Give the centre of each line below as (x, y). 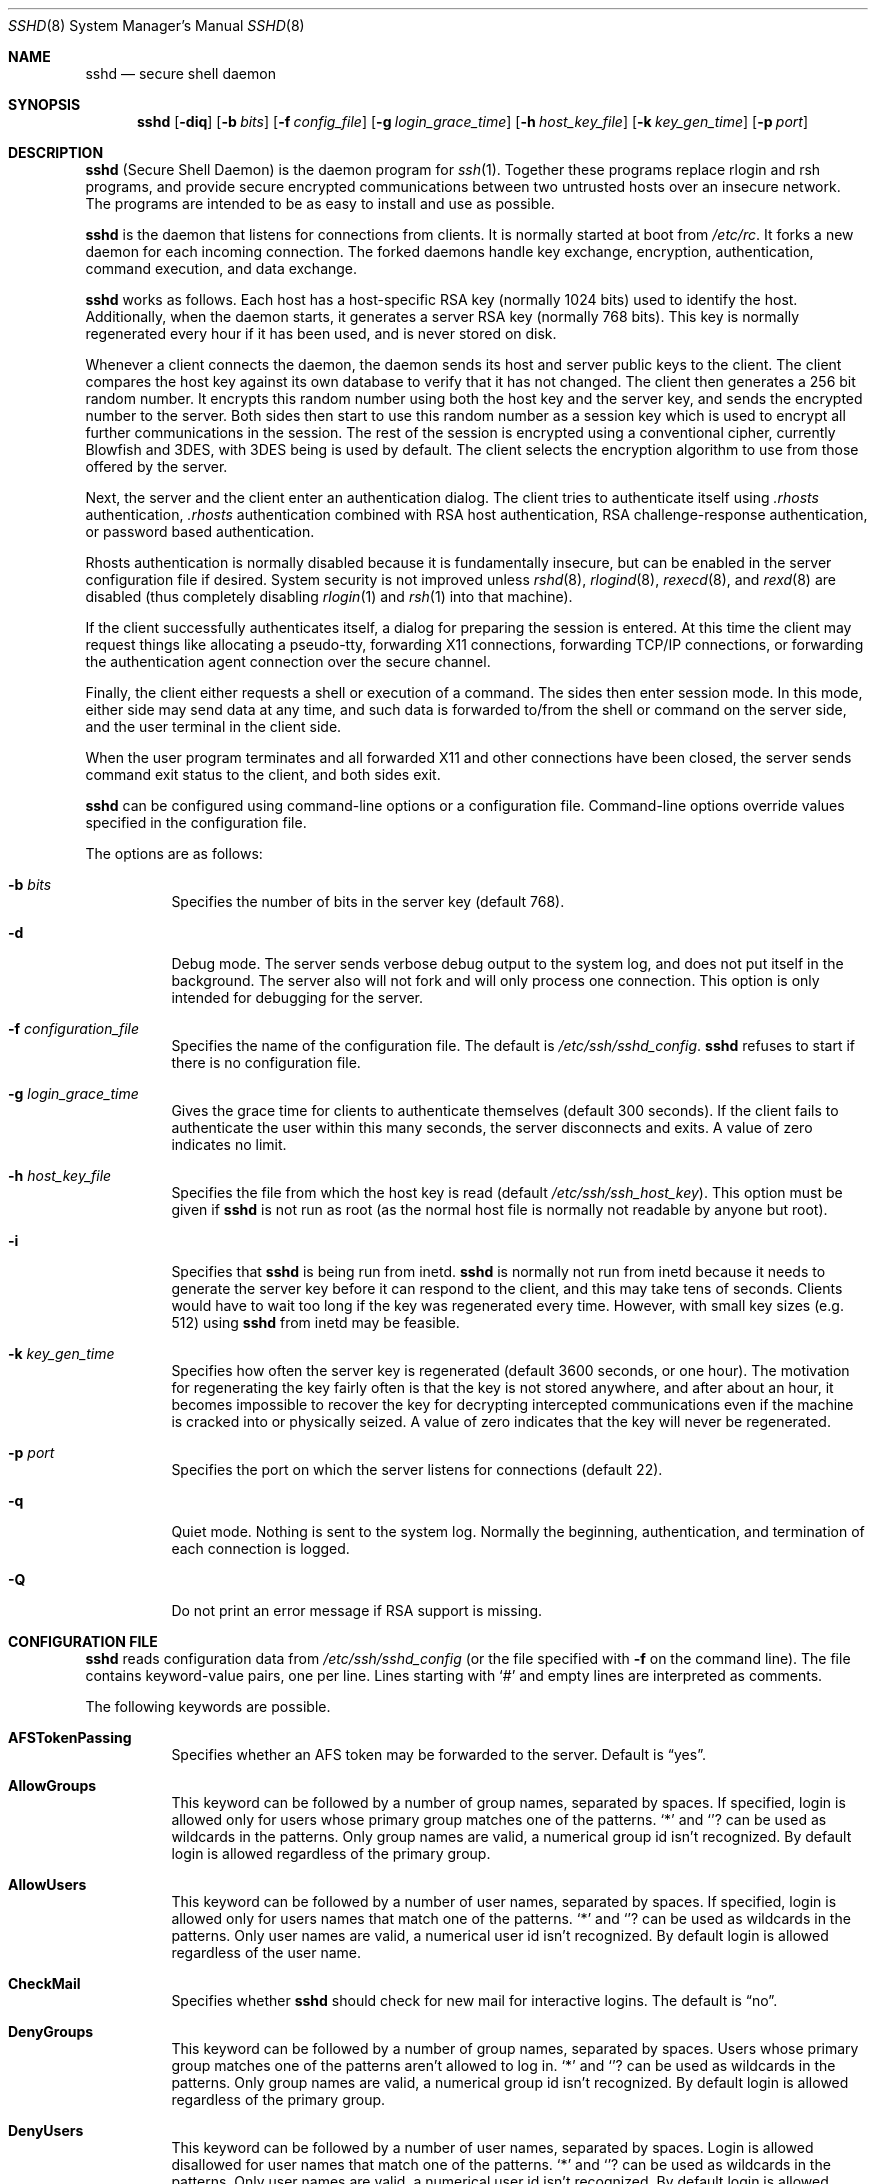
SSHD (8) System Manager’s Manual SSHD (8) (156, 25)
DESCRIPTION (56, 152)
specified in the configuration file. (196, 822)
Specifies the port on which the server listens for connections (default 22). (417, 1469)
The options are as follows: (174, 853)
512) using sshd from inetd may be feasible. (315, 1322)
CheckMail (44, 1983)
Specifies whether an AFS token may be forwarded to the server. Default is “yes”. (438, 1754)
